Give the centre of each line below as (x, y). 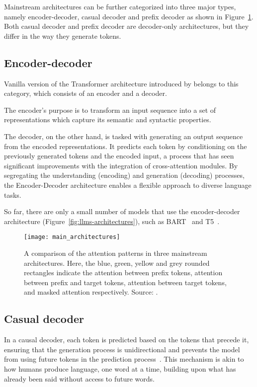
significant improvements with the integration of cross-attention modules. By (121, 165)
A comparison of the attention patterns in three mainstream (116, 253)
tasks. (13, 194)
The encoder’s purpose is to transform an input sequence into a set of (110, 110)
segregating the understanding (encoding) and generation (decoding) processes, (124, 175)
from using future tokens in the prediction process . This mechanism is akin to (124, 359)
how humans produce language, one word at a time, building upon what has (120, 368)
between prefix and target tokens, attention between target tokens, (125, 282)
